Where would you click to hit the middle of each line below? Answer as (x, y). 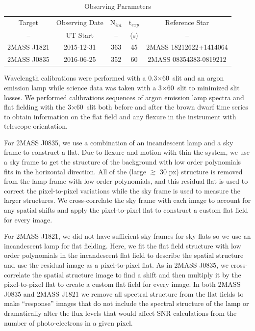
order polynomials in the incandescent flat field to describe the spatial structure (124, 255)
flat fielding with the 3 (38, 107)
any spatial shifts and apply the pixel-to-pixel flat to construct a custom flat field (126, 210)
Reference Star (187, 22)
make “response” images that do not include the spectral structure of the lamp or (127, 303)
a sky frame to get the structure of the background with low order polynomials (123, 162)
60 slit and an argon (193, 78)
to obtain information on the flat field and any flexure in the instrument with (120, 116)
